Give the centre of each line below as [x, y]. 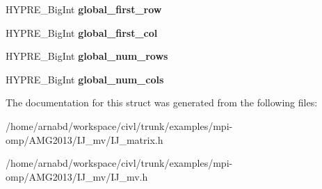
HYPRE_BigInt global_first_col [82, 32]
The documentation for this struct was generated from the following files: [162, 102]
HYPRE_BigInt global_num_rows [87, 56]
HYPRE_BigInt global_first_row [84, 9]
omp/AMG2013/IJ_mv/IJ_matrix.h [84, 139]
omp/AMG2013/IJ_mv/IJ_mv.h [77, 176]
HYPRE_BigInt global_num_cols [85, 79]
